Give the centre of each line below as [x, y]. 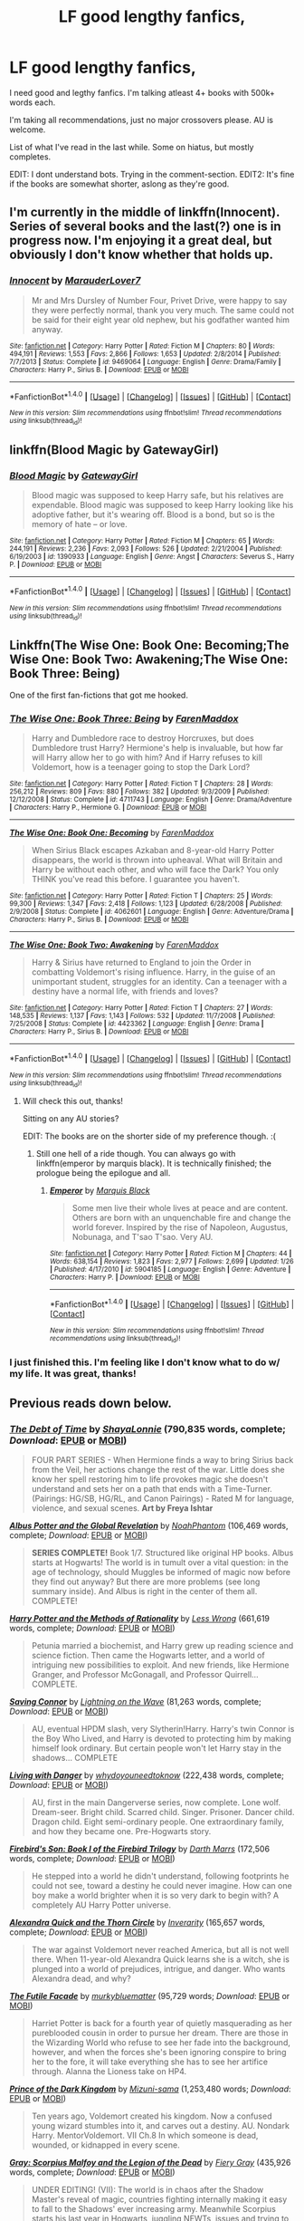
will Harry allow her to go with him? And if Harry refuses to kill [147, 757]
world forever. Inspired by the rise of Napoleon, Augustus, [180, 1227]
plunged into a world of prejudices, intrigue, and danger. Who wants [158, 1968]
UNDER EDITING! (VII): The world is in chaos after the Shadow [147, 2189]
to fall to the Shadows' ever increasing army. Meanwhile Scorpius [153, 2208]
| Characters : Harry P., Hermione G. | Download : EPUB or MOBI [108, 808]
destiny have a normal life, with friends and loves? [125, 991]
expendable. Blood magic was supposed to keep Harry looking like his [162, 505]
